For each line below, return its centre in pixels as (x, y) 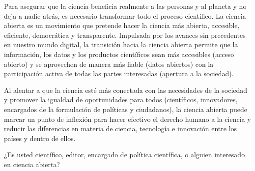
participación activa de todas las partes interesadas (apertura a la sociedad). (119, 73)
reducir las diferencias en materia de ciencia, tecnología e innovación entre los (121, 128)
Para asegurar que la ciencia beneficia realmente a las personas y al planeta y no (125, 6)
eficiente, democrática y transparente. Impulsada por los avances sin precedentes (125, 35)
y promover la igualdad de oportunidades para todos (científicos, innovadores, (121, 100)
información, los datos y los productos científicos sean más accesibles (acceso (119, 54)
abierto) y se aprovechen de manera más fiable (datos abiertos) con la (109, 64)
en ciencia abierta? (32, 164)
